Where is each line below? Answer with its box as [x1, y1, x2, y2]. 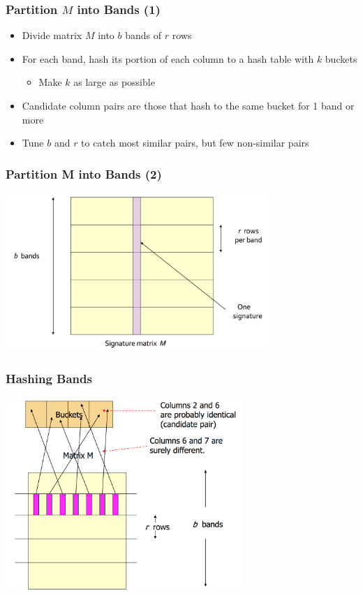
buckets [325, 51, 357, 66]
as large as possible [73, 75, 155, 89]
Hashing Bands [6, 369, 92, 387]
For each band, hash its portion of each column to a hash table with [22, 51, 314, 66]
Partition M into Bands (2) [6, 165, 162, 182]
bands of [125, 28, 162, 43]
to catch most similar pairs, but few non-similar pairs [81, 135, 309, 150]
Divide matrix [22, 28, 82, 43]
